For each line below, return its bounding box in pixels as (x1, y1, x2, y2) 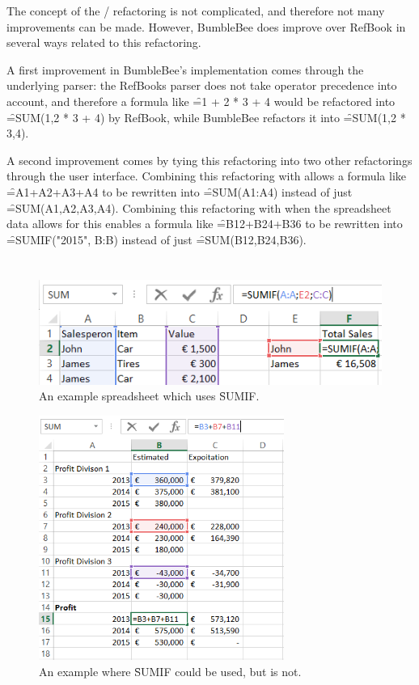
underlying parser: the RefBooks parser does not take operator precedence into (6, 77, 397, 94)
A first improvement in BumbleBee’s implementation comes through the (6, 61, 364, 78)
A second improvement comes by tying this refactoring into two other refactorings (6, 151, 413, 168)
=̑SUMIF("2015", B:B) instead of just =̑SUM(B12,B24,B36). (6, 230, 307, 247)
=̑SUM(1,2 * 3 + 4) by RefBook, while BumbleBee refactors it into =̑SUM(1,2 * (6, 108, 406, 125)
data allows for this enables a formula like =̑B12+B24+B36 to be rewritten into (6, 215, 403, 232)
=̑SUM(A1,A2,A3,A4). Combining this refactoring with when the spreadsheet (6, 199, 391, 216)
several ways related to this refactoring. (6, 34, 201, 51)
